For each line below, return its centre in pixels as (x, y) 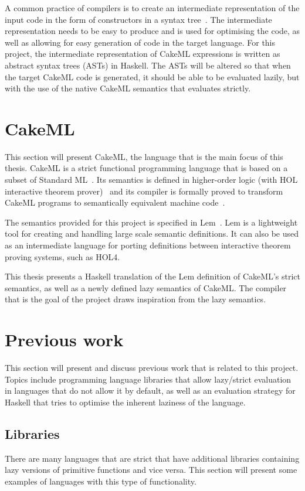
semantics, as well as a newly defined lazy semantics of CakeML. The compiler (146, 287)
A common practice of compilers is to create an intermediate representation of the (152, 8)
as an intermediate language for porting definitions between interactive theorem (148, 245)
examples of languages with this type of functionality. (101, 481)
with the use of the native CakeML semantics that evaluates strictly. (128, 88)
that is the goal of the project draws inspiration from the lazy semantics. (135, 299)
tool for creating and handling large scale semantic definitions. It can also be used (152, 233)
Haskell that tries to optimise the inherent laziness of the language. (125, 402)
